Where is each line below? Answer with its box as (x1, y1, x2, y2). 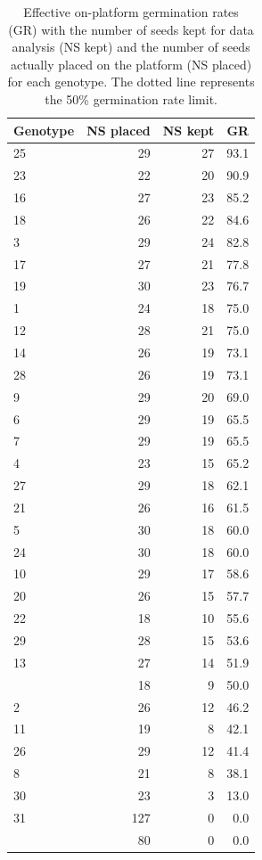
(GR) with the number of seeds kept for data (8, 20, 254, 38)
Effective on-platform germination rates (23, 3, 239, 20)
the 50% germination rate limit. (45, 89, 217, 108)
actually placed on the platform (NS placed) (10, 54, 252, 73)
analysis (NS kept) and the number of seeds (12, 37, 250, 56)
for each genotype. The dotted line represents (7, 72, 255, 91)
